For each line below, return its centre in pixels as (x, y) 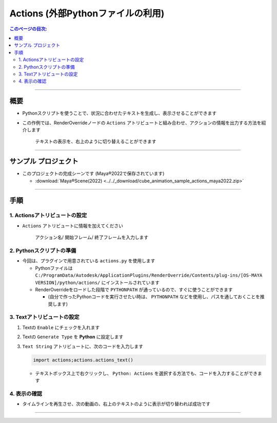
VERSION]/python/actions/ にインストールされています (97, 282)
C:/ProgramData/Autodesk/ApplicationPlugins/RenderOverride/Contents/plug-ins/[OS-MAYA (149, 275)
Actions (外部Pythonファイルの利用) (87, 13)
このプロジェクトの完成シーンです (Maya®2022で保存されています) (93, 174)
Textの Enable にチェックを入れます (61, 327)
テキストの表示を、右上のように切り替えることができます (96, 142)
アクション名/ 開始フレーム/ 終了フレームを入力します (92, 237)
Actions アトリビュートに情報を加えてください (73, 225)
